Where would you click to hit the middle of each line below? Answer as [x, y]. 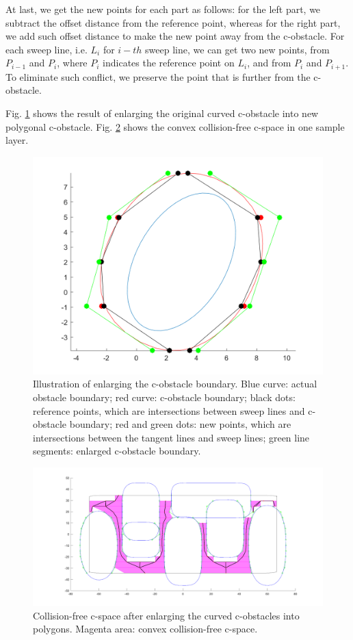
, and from [269, 63]
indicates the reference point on [169, 63]
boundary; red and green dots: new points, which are [180, 424]
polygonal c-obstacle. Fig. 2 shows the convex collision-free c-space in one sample [175, 126]
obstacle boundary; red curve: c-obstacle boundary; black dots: [164, 397]
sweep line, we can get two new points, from [237, 49]
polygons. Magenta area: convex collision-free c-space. [145, 629]
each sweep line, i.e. [47, 49]
